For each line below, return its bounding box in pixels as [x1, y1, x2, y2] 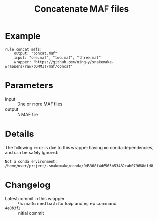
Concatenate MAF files [34, 3, 129, 15]
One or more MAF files [17, 101, 63, 107]
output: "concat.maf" [14, 51, 57, 56]
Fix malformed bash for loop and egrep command [17, 201, 117, 206]
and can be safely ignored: [5, 150, 59, 155]
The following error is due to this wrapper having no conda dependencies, [5, 144, 154, 150]
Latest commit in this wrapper [5, 195, 65, 201]
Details [5, 129, 34, 139]
